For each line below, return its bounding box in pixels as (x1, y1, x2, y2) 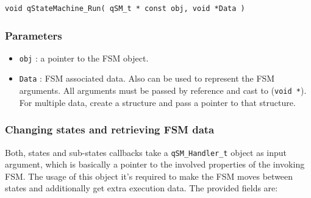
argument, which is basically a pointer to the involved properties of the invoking (5, 158, 305, 171)
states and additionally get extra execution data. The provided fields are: (5, 182, 278, 194)
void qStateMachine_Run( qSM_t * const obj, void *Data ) (5, 4, 245, 13)
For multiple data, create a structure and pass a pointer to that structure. (19, 96, 296, 108)
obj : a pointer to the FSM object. (19, 51, 149, 64)
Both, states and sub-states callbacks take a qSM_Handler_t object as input (5, 146, 287, 158)
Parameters (5, 27, 62, 43)
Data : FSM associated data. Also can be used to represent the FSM (19, 72, 275, 85)
